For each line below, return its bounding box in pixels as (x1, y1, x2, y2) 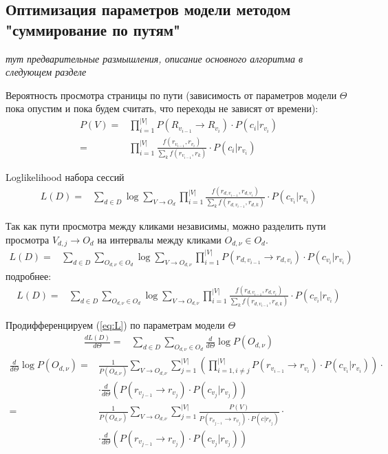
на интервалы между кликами (97, 232, 222, 246)
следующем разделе (6, 65, 87, 79)
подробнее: (6, 269, 52, 283)
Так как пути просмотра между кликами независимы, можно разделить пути (6, 219, 326, 233)
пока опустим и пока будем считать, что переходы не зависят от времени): (6, 101, 319, 116)
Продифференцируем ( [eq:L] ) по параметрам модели (6, 318, 225, 332)
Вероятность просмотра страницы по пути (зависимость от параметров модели (6, 87, 337, 102)
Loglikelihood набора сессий (6, 170, 125, 184)
